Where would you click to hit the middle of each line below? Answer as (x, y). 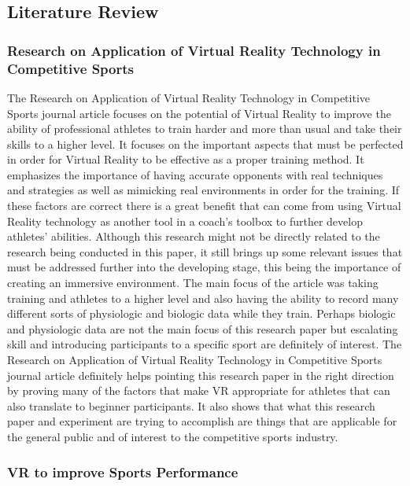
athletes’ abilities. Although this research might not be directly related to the (194, 236)
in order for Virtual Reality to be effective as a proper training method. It (186, 159)
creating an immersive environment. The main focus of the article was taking (193, 283)
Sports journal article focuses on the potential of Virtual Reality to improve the (199, 113)
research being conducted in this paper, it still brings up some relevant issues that (205, 251)
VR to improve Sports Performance (123, 471)
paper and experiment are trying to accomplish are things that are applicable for (202, 421)
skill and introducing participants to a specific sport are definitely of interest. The (205, 344)
